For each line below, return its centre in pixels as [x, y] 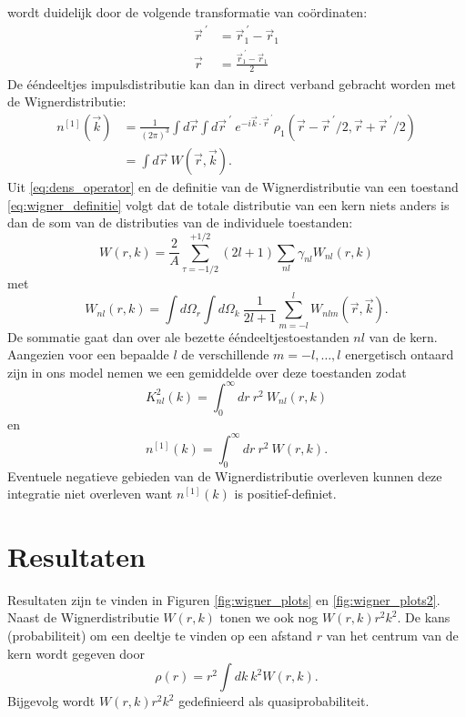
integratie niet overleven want [90, 494]
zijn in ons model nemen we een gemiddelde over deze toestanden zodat [207, 372]
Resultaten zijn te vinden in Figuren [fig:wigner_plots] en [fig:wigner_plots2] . [224, 599]
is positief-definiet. [285, 494]
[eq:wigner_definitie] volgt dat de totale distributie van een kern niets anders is [228, 204]
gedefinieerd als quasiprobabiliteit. [274, 701]
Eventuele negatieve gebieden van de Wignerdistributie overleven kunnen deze [225, 475]
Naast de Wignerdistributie [83, 617]
